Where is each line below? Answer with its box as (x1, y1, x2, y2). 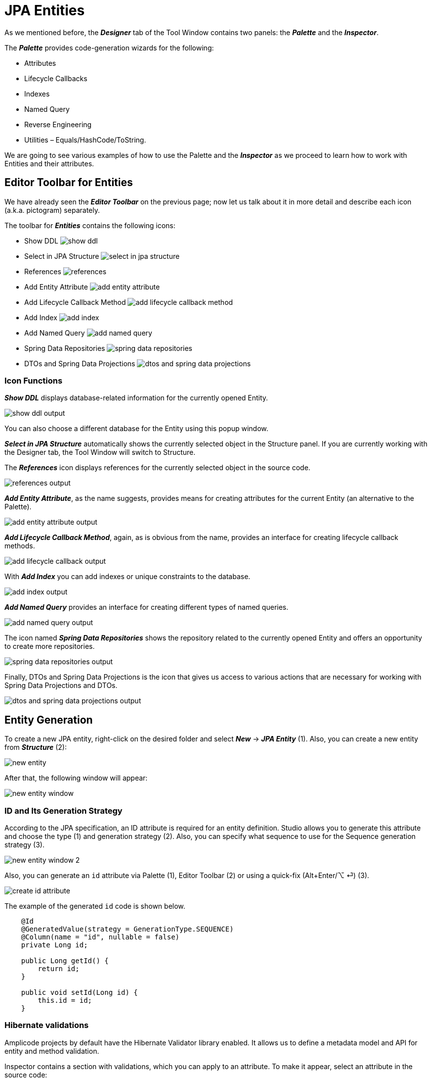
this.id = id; (38, 996, 92, 1004)
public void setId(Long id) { (21, 988, 138, 996)
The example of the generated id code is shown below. (4, 901, 185, 910)
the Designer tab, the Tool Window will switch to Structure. (4, 448, 196, 457)
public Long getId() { (21, 956, 109, 965)
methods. (4, 541, 35, 550)
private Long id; (21, 940, 88, 949)
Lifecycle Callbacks (24, 74, 87, 83)
